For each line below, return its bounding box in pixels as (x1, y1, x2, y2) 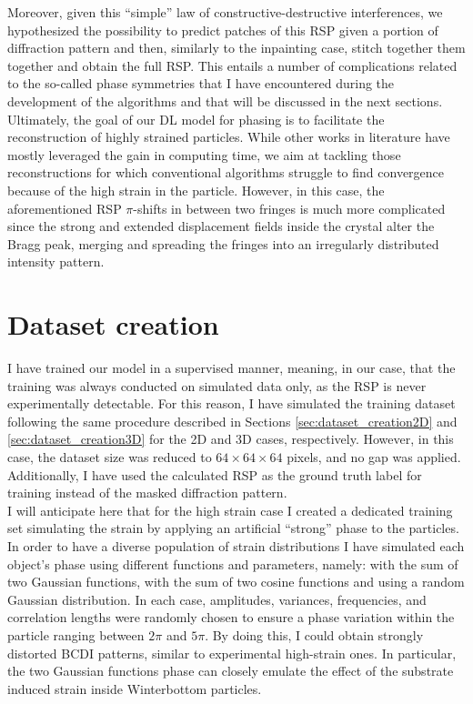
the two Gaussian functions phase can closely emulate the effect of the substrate (7, 661, 454, 680)
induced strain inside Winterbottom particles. (7, 679, 262, 698)
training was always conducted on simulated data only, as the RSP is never (7, 376, 427, 395)
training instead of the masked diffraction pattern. (7, 483, 287, 502)
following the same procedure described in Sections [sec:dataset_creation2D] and (7, 411, 458, 430)
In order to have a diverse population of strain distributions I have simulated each (7, 536, 465, 555)
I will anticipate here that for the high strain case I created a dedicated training (7, 500, 453, 519)
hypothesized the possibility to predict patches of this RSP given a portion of (7, 20, 438, 39)
